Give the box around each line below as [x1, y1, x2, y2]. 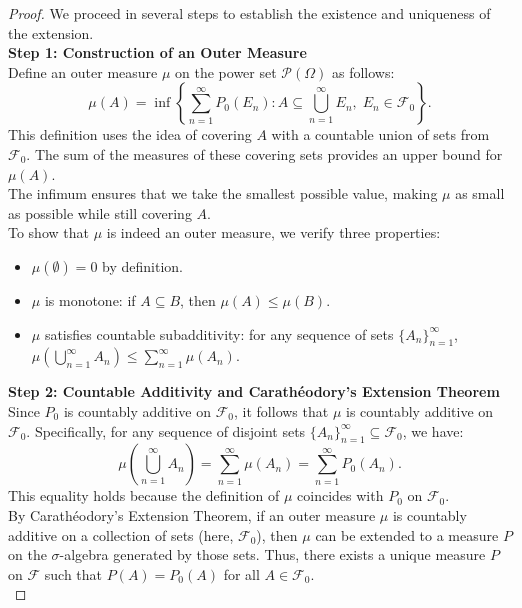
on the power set [175, 61, 277, 82]
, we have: [402, 420, 464, 441]
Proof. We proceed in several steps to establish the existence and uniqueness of [8, 3, 491, 23]
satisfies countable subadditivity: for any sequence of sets [44, 323, 394, 344]
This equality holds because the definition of [8, 485, 280, 506]
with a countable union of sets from [271, 124, 490, 145]
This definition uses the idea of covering [8, 124, 252, 145]
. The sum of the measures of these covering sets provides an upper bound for [26, 143, 503, 164]
